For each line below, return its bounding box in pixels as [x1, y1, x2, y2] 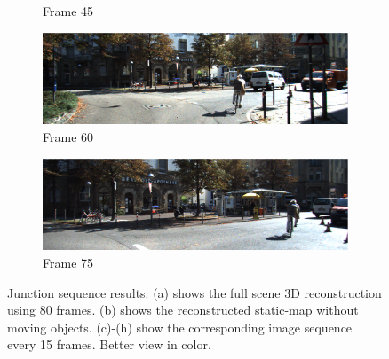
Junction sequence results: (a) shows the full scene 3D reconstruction [7, 283, 382, 301]
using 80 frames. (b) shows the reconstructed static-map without [7, 300, 359, 319]
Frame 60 [43, 127, 94, 145]
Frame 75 [43, 253, 94, 271]
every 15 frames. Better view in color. [7, 335, 211, 354]
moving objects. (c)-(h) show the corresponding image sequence [7, 317, 353, 336]
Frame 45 [43, 2, 94, 20]
